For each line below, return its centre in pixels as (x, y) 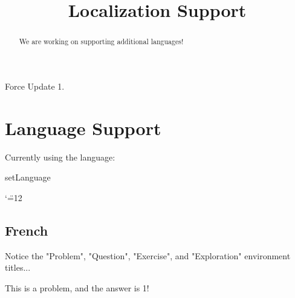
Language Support (83, 127)
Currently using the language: (60, 157)
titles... (18, 267)
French (27, 230)
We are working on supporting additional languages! (101, 41)
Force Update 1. (35, 86)
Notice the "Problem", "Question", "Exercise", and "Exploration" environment (148, 255)
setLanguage (28, 177)
